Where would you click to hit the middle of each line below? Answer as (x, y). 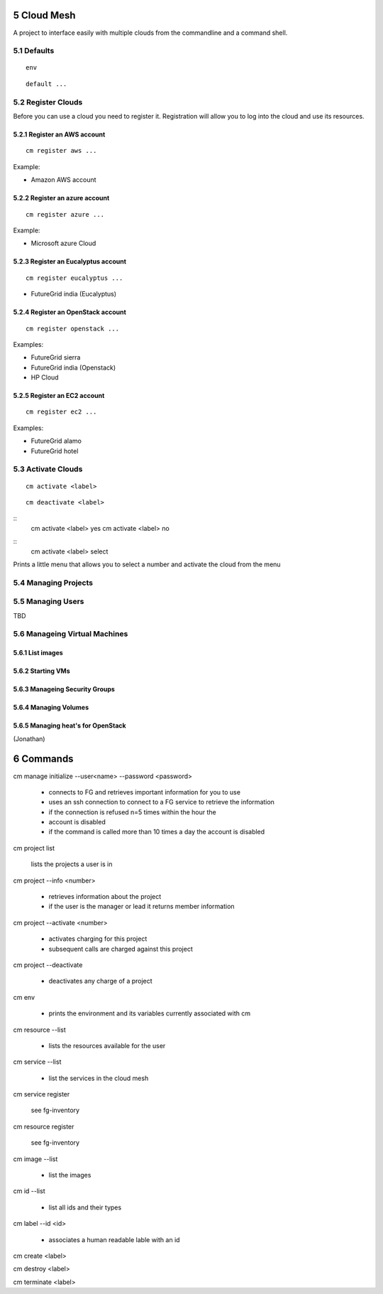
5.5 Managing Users (49, 602)
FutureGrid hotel (55, 451)
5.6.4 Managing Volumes (51, 708)
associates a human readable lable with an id (114, 1239)
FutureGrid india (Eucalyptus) (74, 294)
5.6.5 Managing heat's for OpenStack (70, 726)
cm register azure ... (65, 214)
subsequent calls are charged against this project (121, 949)
